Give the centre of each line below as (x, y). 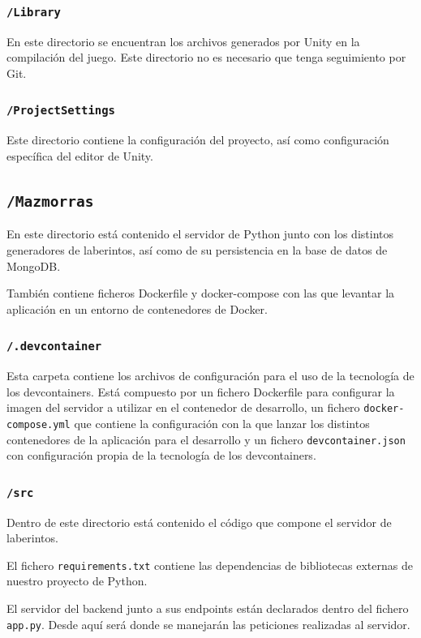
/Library (34, 12)
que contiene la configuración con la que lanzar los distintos (222, 423)
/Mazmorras (50, 201)
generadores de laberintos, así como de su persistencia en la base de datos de (197, 249)
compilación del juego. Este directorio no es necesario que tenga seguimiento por (206, 57)
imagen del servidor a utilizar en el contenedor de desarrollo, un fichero (183, 407)
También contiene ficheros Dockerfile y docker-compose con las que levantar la (201, 293)
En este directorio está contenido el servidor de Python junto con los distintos (200, 234)
